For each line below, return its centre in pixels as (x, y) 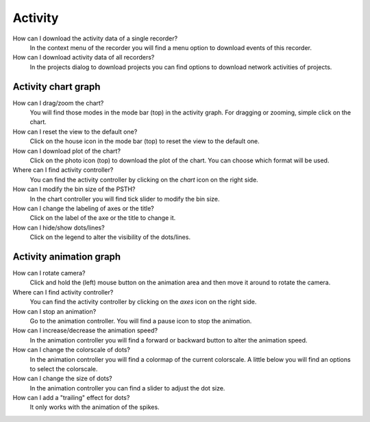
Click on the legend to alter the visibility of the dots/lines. (110, 237)
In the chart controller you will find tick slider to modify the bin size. (125, 199)
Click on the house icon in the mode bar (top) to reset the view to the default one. (145, 141)
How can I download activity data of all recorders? (84, 58)
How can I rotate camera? (49, 273)
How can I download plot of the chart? (67, 151)
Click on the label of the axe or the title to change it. (103, 218)
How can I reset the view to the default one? (75, 132)
